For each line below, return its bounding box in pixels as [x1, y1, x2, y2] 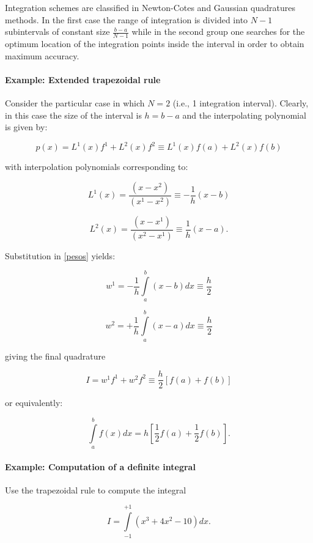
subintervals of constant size [5, 25, 110, 38]
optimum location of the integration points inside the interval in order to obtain [5, 37, 304, 50]
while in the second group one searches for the [131, 25, 305, 38]
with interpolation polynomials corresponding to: [5, 160, 188, 173]
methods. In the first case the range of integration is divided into [5, 13, 248, 26]
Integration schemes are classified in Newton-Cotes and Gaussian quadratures [5, 1, 295, 13]
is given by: [5, 120, 48, 133]
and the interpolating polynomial [182, 108, 306, 121]
